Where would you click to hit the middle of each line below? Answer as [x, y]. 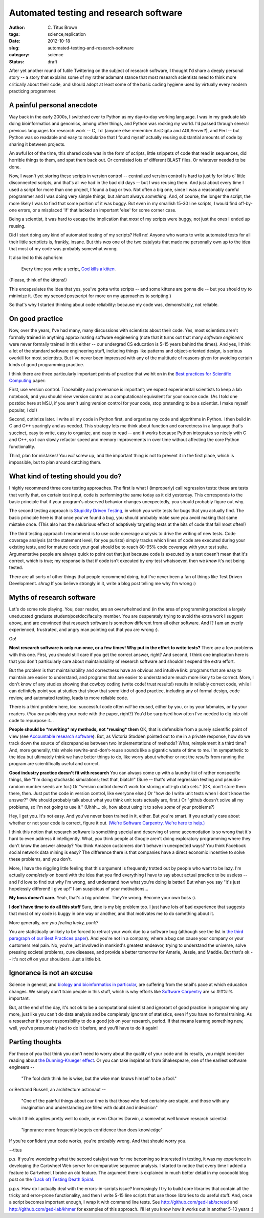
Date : [15, 41]
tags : [14, 34]
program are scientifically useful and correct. [55, 764]
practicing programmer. [33, 91]
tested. [16, 567]
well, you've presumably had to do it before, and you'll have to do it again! [84, 1028]
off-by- [245, 203]
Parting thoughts [35, 1042]
